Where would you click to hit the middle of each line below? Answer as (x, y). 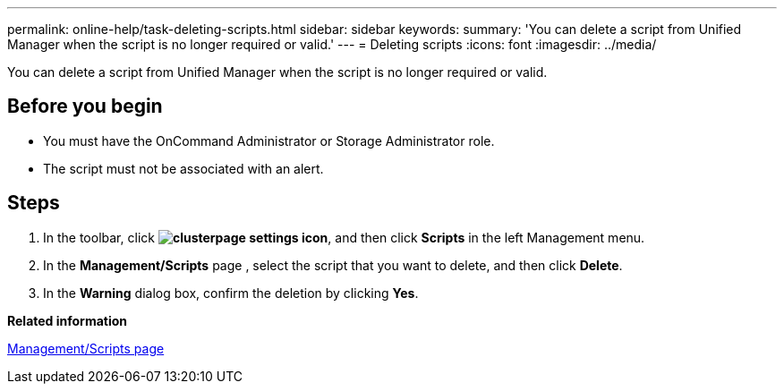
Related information (68, 320)
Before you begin (85, 106)
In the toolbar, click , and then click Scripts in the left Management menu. (344, 237)
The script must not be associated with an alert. (183, 168)
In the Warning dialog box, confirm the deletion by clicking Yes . (231, 293)
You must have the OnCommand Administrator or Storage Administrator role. (269, 140)
